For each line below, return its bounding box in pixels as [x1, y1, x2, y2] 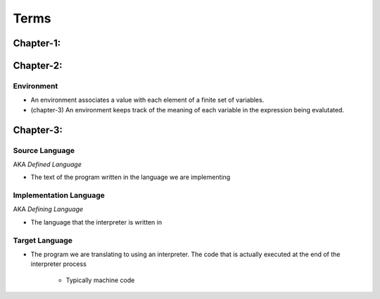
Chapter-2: [13, 60, 63, 72]
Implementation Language [13, 190, 105, 200]
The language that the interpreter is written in [30, 218, 162, 226]
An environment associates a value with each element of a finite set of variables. [30, 95, 265, 105]
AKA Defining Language [13, 205, 84, 213]
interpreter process [30, 260, 87, 268]
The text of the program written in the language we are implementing [30, 173, 231, 182]
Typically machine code [65, 276, 135, 284]
